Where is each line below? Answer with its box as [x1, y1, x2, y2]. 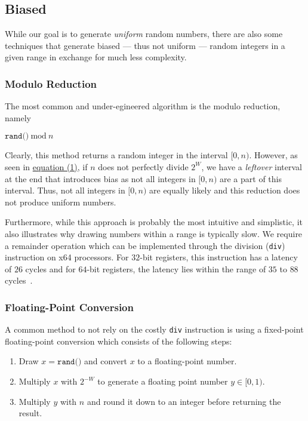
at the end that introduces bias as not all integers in [5, 172, 196, 185]
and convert [84, 355, 127, 367]
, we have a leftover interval [201, 160, 303, 173]
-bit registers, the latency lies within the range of [87, 262, 266, 275]
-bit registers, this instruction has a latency [140, 251, 298, 263]
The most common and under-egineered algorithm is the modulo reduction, [5, 100, 281, 112]
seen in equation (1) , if [5, 160, 88, 173]
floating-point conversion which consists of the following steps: [5, 334, 232, 347]
